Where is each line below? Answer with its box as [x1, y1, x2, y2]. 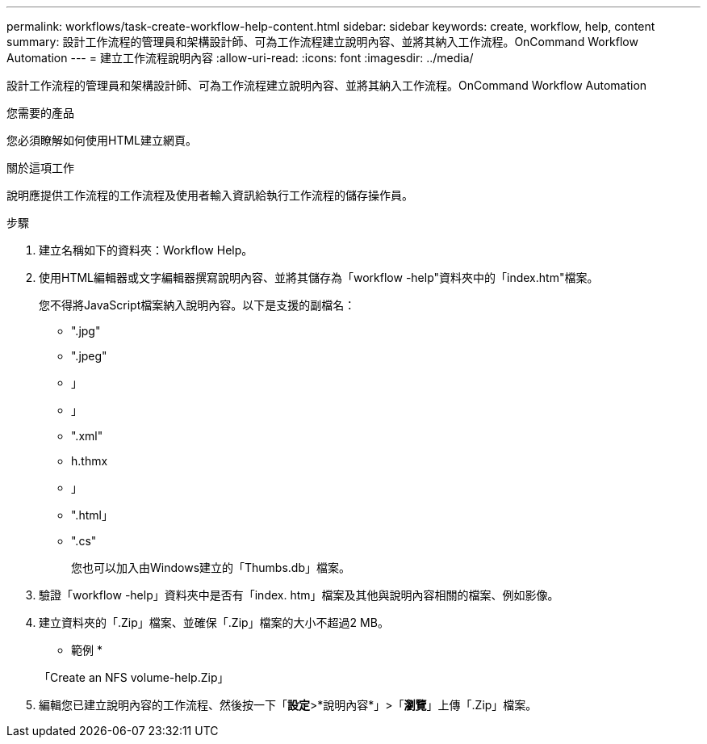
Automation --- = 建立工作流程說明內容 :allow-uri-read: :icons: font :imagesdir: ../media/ [6, 51, 474, 65]
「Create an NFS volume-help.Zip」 [39, 670, 229, 684]
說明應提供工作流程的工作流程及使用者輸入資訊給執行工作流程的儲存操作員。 [6, 188, 413, 202]
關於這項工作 [6, 161, 74, 174]
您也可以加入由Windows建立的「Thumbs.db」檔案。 [71, 561, 351, 574]
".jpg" [71, 324, 101, 338]
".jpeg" [71, 349, 107, 363]
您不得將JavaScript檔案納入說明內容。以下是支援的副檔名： [39, 298, 356, 312]
